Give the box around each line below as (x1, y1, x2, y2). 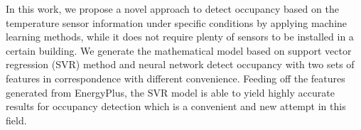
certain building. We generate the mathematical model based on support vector (6, 43, 352, 58)
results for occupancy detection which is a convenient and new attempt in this (6, 99, 346, 114)
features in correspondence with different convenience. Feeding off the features (6, 70, 345, 85)
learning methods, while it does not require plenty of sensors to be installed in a (6, 29, 354, 44)
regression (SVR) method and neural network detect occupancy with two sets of (6, 57, 355, 72)
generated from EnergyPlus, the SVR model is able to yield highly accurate (6, 85, 335, 99)
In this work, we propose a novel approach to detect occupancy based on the (6, 1, 339, 16)
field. (6, 112, 27, 127)
